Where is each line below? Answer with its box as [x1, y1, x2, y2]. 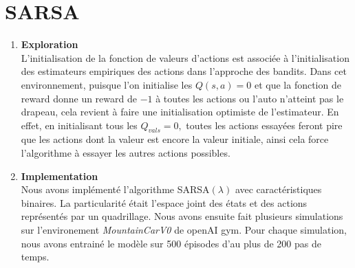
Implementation [21, 168, 98, 183]
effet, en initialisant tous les [21, 118, 138, 132]
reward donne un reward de [21, 91, 137, 105]
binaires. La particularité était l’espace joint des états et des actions [21, 195, 308, 210]
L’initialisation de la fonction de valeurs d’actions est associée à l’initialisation [21, 50, 349, 65]
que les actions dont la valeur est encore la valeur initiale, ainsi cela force [21, 132, 329, 146]
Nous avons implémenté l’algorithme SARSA [21, 182, 210, 197]
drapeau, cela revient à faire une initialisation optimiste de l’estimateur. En [21, 104, 339, 119]
